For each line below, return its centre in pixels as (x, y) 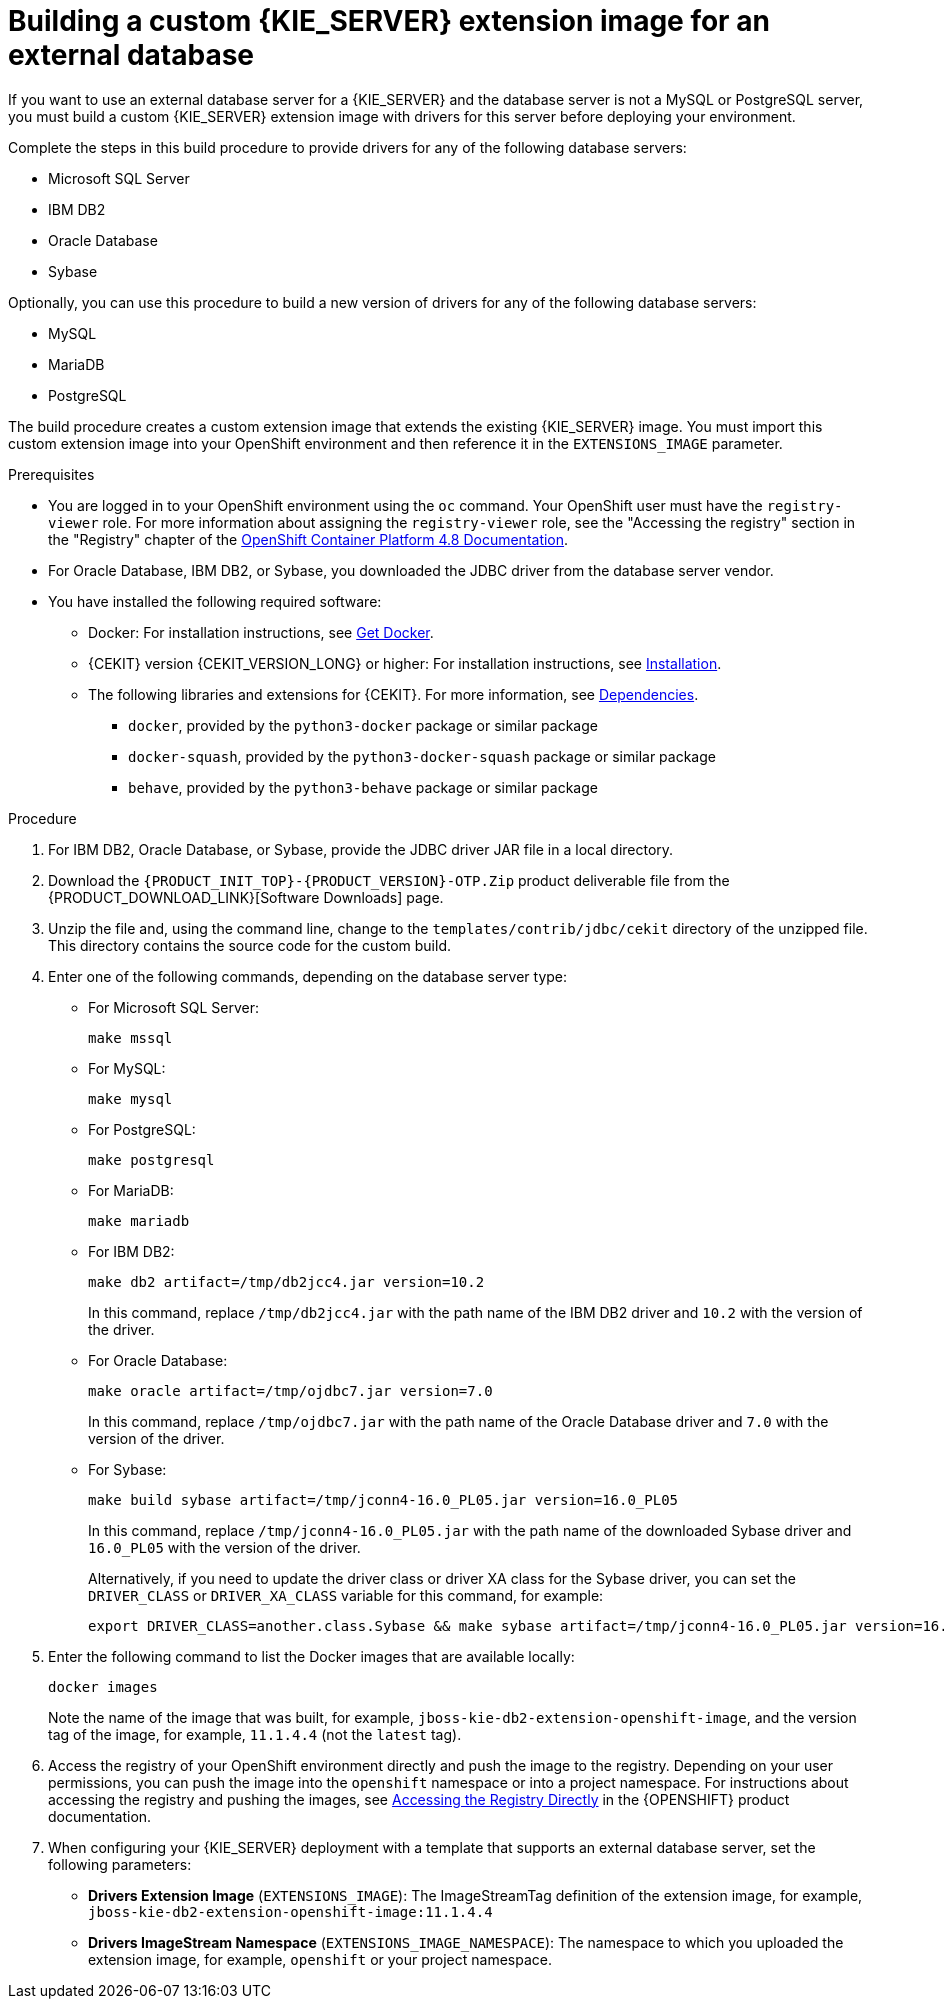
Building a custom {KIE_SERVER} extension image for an (389, 21)
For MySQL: (127, 1068)
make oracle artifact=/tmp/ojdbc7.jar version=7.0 (290, 1390)
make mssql (130, 1037)
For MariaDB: (131, 1190)
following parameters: (120, 1864)
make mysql (130, 1098)
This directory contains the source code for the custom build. (249, 945)
